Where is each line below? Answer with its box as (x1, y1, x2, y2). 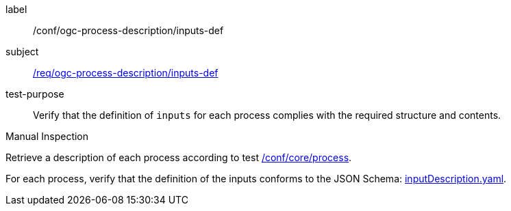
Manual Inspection (5, 130, 89, 142)
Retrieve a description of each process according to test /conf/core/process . (5, 152, 352, 163)
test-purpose (5, 88, 64, 100)
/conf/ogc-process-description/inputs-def (33, 25, 224, 36)
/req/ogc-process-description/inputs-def (33, 67, 219, 79)
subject (5, 46, 39, 57)
